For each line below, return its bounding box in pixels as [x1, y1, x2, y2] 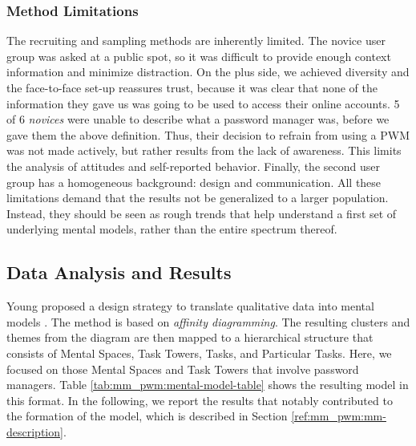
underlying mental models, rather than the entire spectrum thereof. [6, 221, 337, 237]
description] [6, 423, 63, 440]
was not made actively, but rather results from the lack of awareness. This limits [6, 142, 402, 159]
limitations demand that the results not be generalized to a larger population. [6, 189, 389, 206]
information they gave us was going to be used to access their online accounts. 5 [6, 95, 400, 111]
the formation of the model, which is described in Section [6, 407, 288, 424]
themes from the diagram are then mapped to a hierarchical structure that [6, 329, 374, 346]
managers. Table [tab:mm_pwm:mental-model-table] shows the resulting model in [6, 376, 409, 393]
